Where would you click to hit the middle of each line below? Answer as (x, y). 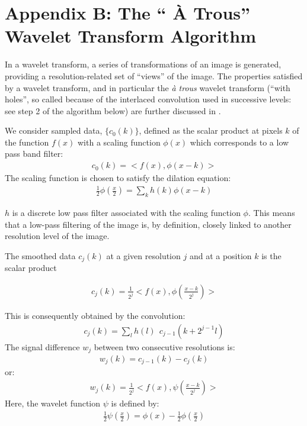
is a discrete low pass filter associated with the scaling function (126, 213)
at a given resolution (143, 255)
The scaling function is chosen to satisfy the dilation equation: (118, 178)
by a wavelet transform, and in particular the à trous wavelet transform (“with (148, 87)
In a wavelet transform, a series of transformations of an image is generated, (143, 64)
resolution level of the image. (57, 236)
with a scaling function (119, 142)
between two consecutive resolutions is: (164, 346)
